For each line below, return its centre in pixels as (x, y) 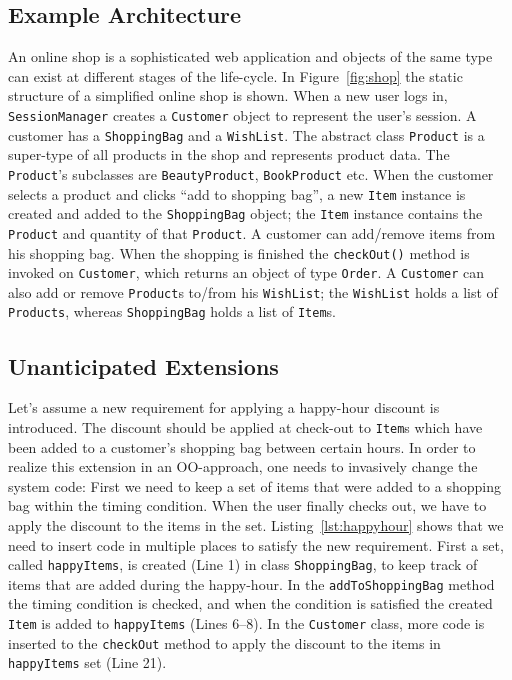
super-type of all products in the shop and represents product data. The (229, 154)
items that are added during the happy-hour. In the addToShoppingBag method (251, 583)
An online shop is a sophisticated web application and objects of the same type (250, 56)
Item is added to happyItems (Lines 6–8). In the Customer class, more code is (246, 623)
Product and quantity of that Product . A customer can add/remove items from (252, 232)
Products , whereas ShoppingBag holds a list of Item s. (172, 311)
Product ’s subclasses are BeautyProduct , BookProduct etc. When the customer (251, 173)
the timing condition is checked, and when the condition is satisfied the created (250, 603)
